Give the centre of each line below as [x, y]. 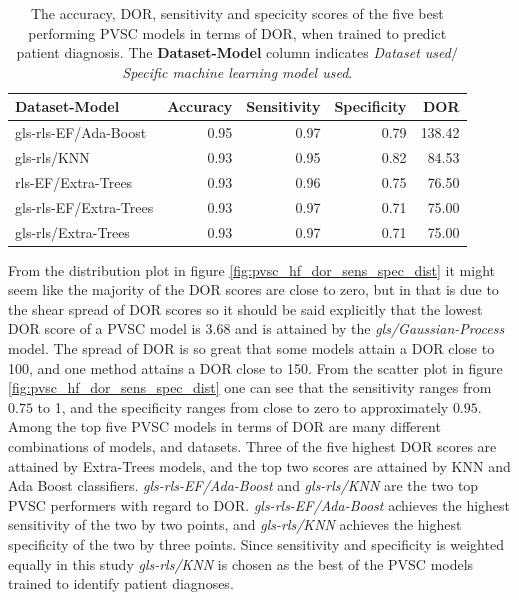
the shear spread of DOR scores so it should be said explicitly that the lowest [245, 308]
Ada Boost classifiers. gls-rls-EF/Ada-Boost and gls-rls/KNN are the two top [243, 485]
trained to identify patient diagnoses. [121, 583]
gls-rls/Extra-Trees [72, 231]
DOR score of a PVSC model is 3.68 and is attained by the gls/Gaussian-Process [256, 328]
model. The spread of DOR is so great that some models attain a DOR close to [251, 348]
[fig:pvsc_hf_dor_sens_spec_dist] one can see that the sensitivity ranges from [250, 387]
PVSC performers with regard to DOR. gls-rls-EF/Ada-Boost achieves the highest [259, 504]
